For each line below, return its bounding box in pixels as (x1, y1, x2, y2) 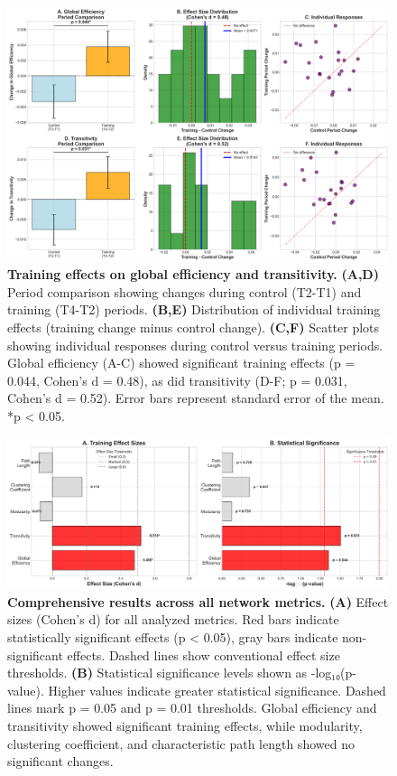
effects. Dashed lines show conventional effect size (67, 645, 340, 664)
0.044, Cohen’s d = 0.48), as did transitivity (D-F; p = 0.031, (7, 370, 347, 389)
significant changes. (7, 752, 114, 771)
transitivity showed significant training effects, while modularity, (7, 715, 363, 734)
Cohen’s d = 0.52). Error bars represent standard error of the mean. (7, 388, 384, 407)
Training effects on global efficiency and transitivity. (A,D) (7, 265, 379, 284)
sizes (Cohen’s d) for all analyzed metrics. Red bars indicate (7, 610, 339, 629)
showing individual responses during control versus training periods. (7, 335, 383, 354)
